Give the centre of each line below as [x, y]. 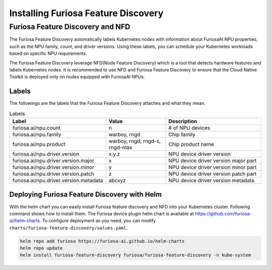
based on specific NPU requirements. [48, 53]
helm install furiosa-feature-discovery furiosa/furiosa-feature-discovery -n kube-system [135, 255]
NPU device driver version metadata [211, 180]
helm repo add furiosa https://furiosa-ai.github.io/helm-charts [102, 241]
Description [183, 121]
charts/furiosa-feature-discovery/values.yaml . [69, 228]
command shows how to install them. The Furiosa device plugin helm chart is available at [101, 214]
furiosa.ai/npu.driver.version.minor [53, 167]
